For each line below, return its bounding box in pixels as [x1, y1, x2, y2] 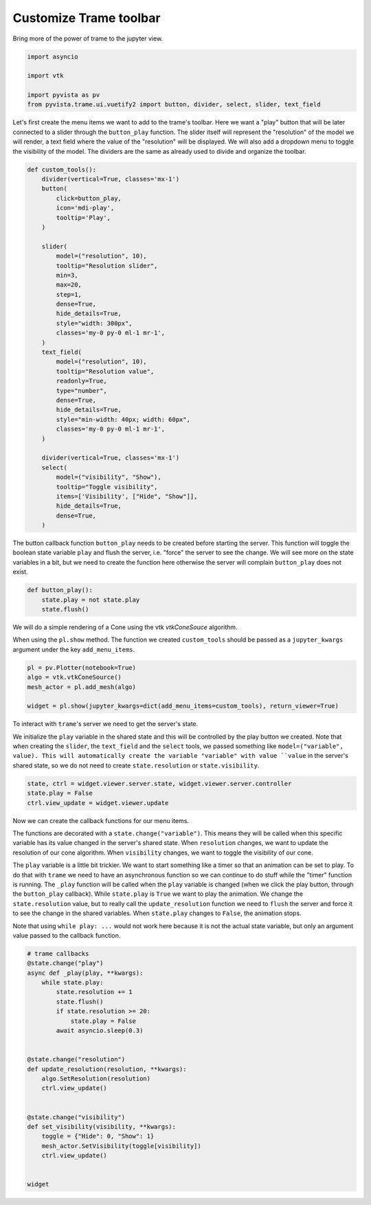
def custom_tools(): [27, 166, 96, 173]
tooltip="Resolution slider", [56, 262, 158, 269]
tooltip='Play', [56, 214, 111, 221]
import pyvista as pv [27, 91, 100, 99]
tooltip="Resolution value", [56, 368, 155, 375]
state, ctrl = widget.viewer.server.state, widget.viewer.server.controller [27, 780, 292, 787]
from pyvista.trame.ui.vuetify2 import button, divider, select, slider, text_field [27, 100, 321, 109]
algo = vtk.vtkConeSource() [27, 673, 122, 682]
